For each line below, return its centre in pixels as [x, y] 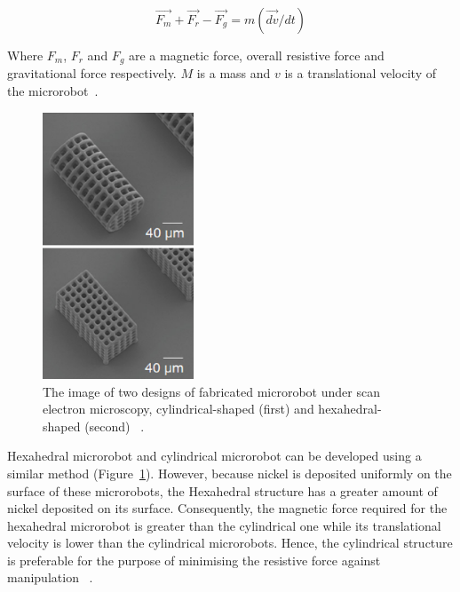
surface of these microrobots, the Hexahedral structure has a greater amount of [222, 490]
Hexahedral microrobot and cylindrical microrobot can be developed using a [214, 456]
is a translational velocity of [361, 73]
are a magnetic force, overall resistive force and [257, 55]
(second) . [115, 426]
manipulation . [50, 577]
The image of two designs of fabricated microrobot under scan [211, 391]
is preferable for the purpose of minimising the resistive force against [194, 560]
